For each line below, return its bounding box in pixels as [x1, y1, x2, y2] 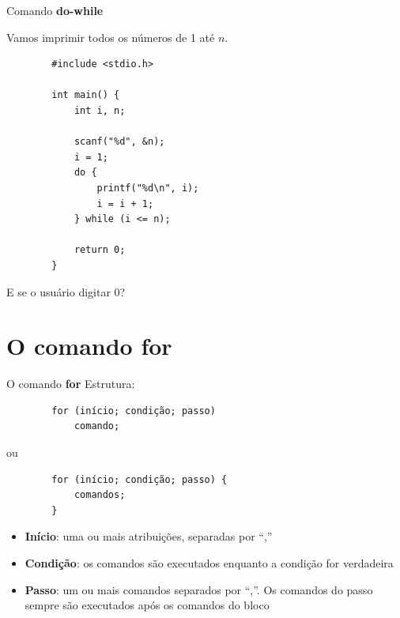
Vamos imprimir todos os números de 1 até [6, 28, 215, 45]
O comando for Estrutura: [6, 375, 135, 392]
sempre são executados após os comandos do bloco [25, 597, 270, 613]
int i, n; [74, 104, 126, 116]
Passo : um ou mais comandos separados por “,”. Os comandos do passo [25, 581, 373, 597]
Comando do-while [6, 2, 104, 18]
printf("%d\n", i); [96, 182, 199, 194]
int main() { [51, 89, 120, 101]
